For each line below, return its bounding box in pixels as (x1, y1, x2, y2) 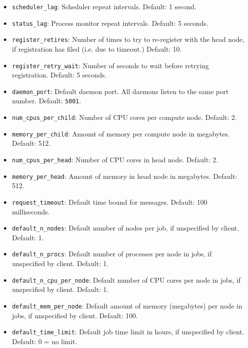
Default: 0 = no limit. (12, 336, 77, 346)
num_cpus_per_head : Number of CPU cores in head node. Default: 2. (12, 155, 218, 165)
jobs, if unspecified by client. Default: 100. (12, 310, 138, 320)
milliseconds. (12, 206, 50, 216)
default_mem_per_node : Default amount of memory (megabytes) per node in (12, 300, 242, 310)
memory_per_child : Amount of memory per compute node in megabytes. (12, 128, 230, 138)
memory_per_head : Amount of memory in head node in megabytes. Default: (12, 171, 237, 181)
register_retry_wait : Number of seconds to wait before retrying (12, 60, 209, 70)
